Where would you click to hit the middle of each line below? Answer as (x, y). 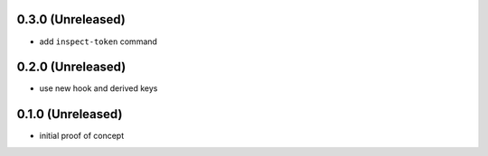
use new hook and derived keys (99, 88)
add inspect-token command (99, 41)
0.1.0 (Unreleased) (70, 114)
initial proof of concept (82, 136)
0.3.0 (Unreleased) (71, 19)
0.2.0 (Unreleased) (71, 67)
